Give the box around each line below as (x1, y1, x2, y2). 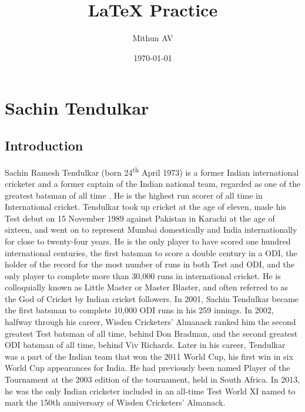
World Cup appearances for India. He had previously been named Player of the (5, 361, 290, 374)
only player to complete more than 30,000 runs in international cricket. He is (5, 269, 281, 282)
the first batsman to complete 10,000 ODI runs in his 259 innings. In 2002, (5, 304, 274, 316)
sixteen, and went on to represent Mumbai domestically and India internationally (5, 223, 297, 236)
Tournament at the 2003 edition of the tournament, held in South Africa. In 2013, (5, 373, 300, 386)
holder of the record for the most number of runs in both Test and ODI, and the (5, 258, 295, 270)
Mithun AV (132, 32, 173, 44)
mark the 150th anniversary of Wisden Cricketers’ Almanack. (5, 396, 226, 408)
